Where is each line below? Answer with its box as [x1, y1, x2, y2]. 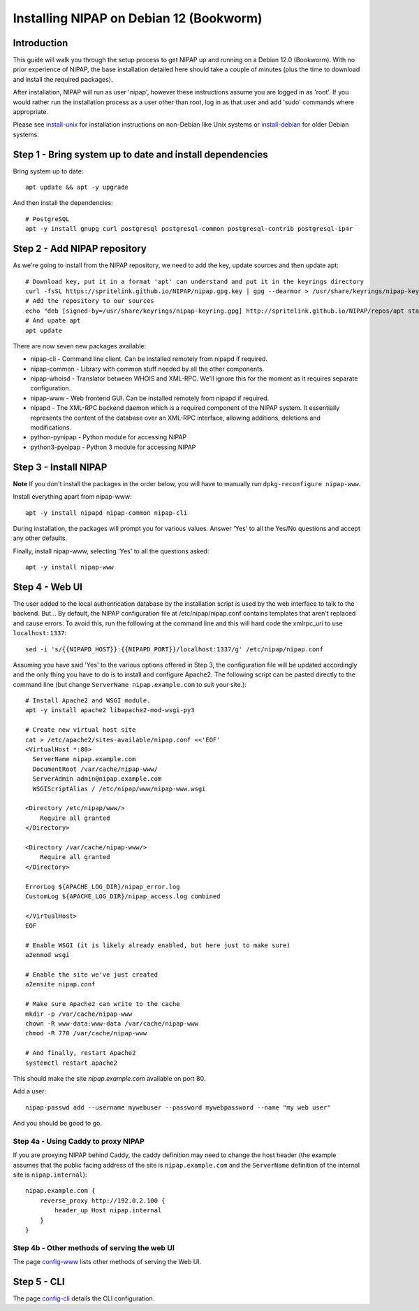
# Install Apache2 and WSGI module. [25, 697, 151, 704]
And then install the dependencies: [13, 199, 113, 207]
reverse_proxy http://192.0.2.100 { [39, 1196, 166, 1205]
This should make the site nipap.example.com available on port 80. [13, 1074, 206, 1082]
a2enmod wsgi [25, 951, 70, 959]
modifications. [30, 423, 72, 432]
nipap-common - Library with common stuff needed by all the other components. [30, 364, 265, 373]
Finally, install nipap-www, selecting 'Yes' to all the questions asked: [13, 546, 209, 555]
